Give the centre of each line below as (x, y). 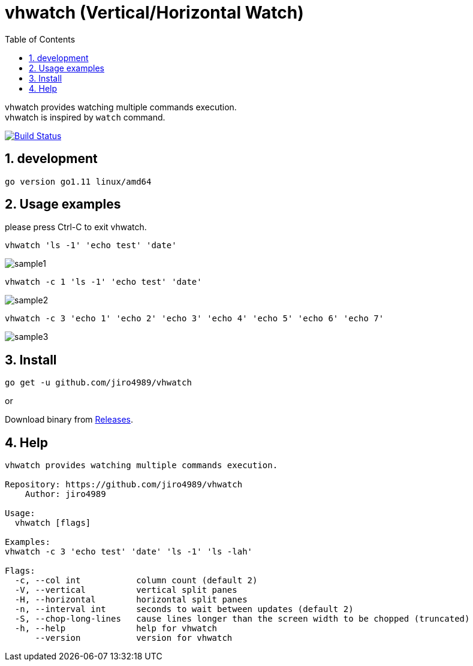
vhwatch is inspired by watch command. (85, 117)
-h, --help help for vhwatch (116, 629)
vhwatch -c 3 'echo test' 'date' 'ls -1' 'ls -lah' (129, 552)
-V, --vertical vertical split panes (126, 590)
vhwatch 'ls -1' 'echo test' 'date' (91, 245)
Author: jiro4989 (65, 494)
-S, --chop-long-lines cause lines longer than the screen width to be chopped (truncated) (242, 619)
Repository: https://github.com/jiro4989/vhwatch (124, 485)
